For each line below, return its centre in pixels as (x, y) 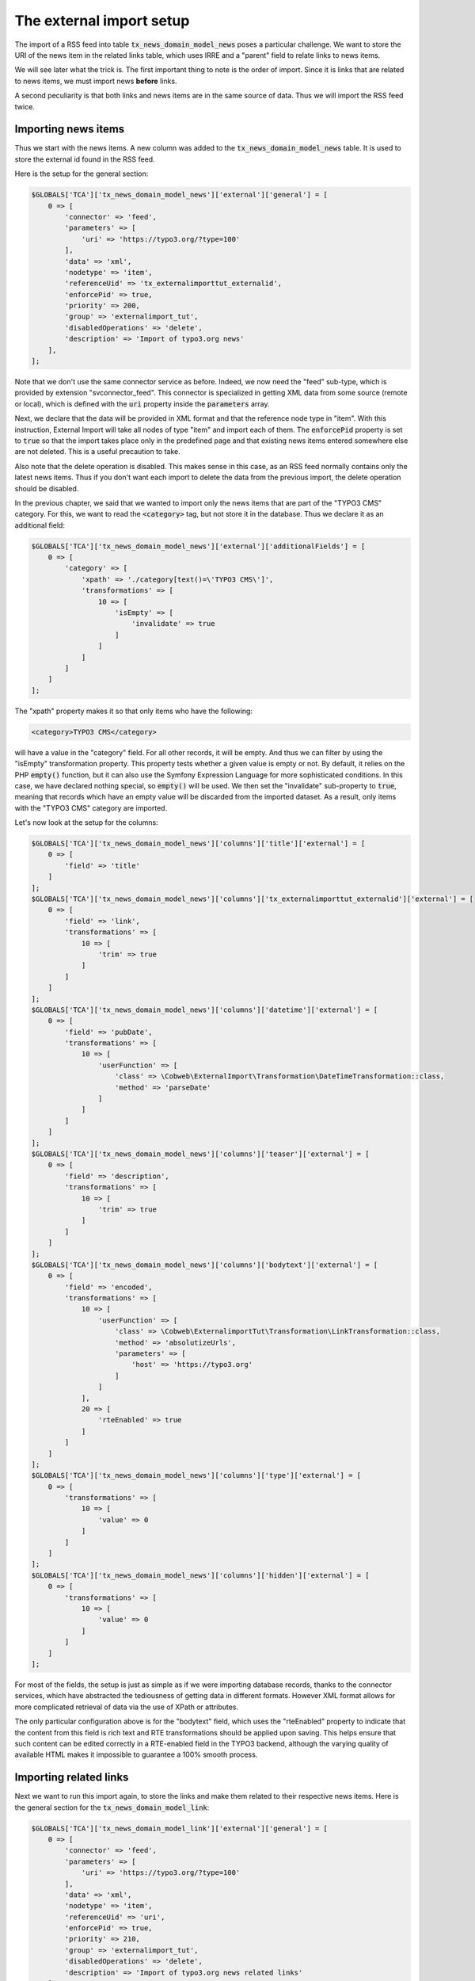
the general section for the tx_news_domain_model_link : (112, 1807)
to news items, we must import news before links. (96, 81)
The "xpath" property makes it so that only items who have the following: (134, 711)
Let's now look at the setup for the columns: (86, 823)
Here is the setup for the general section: (82, 174)
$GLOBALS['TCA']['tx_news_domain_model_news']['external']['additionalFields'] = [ (198, 546)
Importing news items (70, 130)
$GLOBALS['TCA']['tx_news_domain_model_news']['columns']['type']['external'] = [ (196, 1475)
